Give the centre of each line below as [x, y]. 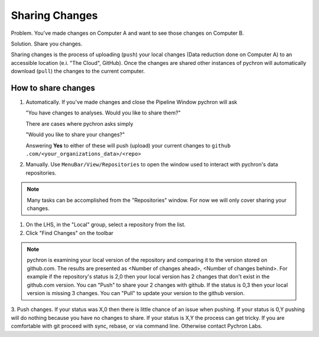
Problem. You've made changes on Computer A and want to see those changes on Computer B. [128, 33]
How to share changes [53, 88]
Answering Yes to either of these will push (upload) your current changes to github [128, 145]
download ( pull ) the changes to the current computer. [78, 71]
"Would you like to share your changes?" [75, 135]
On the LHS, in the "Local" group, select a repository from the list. [106, 225]
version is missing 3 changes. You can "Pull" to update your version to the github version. [136, 293]
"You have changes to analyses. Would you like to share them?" [103, 113]
